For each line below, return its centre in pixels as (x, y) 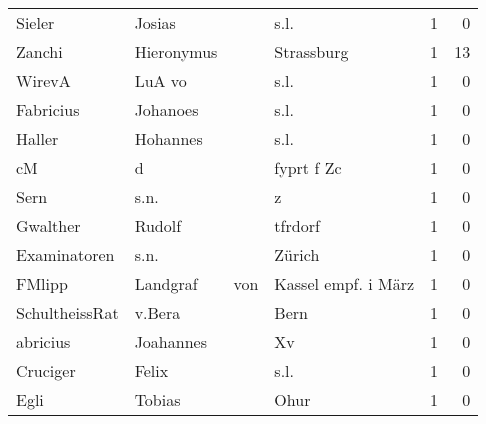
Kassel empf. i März (344, 283)
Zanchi (39, 51)
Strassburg (311, 51)
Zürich (297, 254)
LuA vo (160, 80)
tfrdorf (297, 225)
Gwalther (48, 225)
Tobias (157, 399)
